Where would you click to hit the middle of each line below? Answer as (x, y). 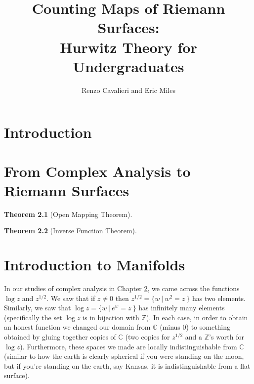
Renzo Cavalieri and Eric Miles (128, 90)
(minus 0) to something (195, 327)
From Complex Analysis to (97, 171)
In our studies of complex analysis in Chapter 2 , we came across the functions (122, 288)
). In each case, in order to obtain (197, 317)
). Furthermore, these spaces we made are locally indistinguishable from (128, 346)
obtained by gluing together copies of (60, 337)
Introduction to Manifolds (95, 265)
